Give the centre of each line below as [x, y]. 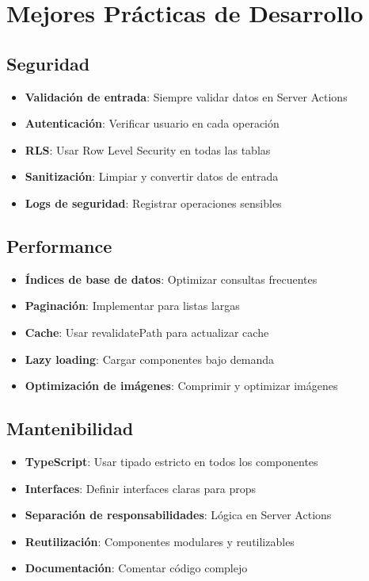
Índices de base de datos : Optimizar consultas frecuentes [171, 279]
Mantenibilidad [70, 428]
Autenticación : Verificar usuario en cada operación [152, 123]
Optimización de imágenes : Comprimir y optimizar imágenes [181, 386]
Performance [59, 245]
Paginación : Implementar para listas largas [132, 306]
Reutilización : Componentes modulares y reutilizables [160, 541]
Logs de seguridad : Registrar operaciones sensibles [153, 203]
